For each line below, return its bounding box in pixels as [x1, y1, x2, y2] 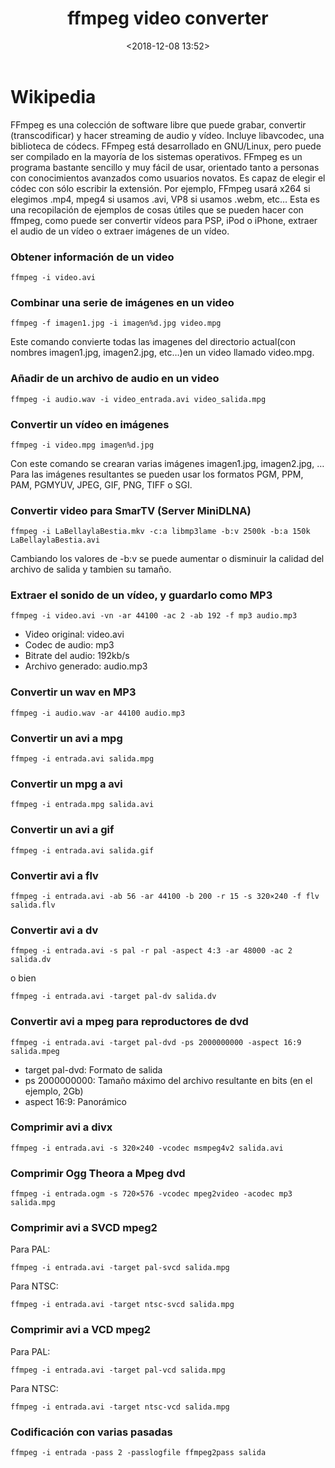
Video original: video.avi [24, 628, 125, 641]
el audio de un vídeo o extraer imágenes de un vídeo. [10, 225, 230, 237]
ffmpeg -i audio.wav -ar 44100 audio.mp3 [10, 708, 186, 718]
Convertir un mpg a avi [10, 777, 123, 791]
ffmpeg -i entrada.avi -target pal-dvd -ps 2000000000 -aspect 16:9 [10, 1037, 302, 1047]
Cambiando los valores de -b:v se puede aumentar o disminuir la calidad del [10, 553, 325, 565]
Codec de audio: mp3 [24, 639, 115, 651]
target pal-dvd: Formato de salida [24, 1063, 163, 1076]
